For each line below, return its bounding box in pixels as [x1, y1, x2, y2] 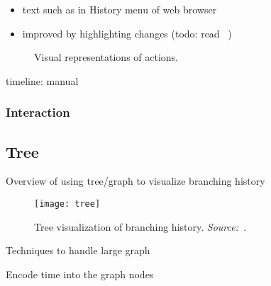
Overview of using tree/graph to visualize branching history [6, 173, 265, 188]
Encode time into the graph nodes [6, 266, 154, 281]
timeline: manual [6, 73, 79, 88]
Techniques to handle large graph [6, 243, 150, 258]
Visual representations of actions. [34, 50, 178, 64]
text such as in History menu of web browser [22, 2, 217, 16]
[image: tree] [34, 199, 101, 210]
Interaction [6, 103, 70, 121]
